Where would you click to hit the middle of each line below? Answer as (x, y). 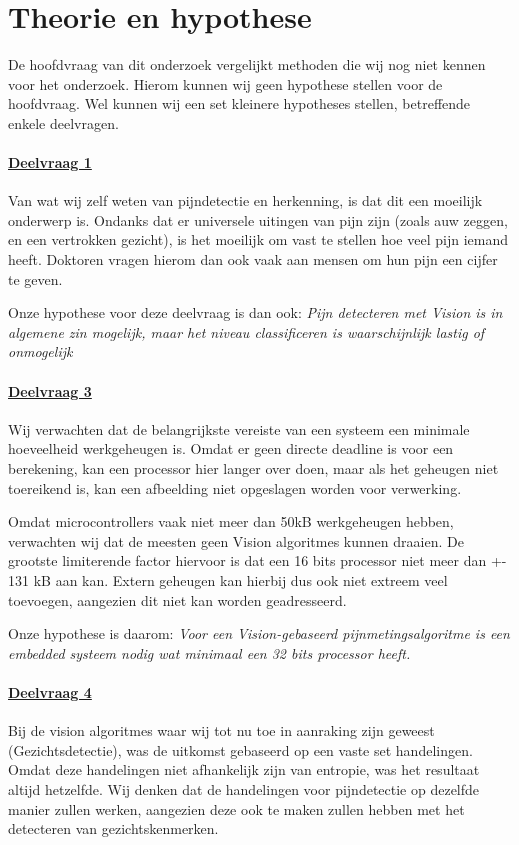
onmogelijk (40, 351)
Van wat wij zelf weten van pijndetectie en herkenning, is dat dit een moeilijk (245, 200)
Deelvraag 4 (50, 691)
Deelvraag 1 (50, 162)
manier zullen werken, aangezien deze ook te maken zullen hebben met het (236, 808)
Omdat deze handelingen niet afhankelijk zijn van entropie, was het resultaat (244, 769)
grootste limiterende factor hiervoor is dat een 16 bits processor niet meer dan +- (257, 560)
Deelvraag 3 (50, 390)
